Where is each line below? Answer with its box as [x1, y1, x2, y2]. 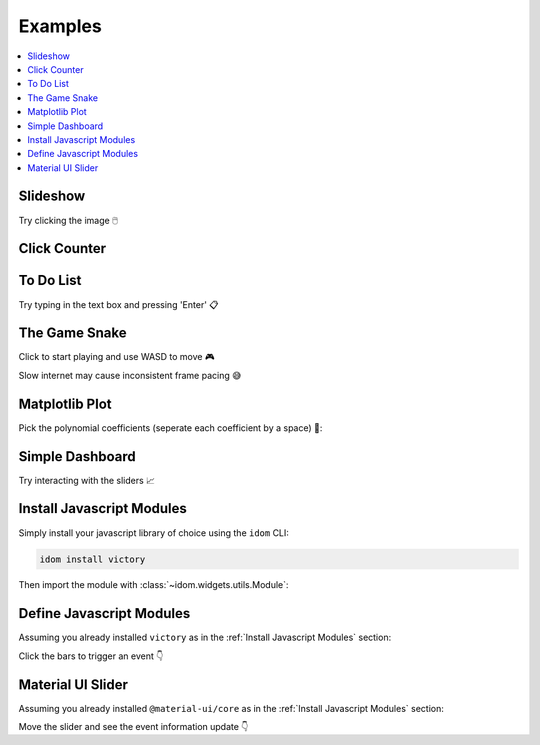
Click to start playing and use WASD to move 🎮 [18, 351, 215, 363]
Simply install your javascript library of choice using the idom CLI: [18, 526, 290, 539]
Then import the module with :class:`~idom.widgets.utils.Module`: [18, 579, 289, 591]
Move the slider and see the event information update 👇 [18, 721, 249, 733]
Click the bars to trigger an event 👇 [18, 650, 164, 662]
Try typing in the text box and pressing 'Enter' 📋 [18, 298, 219, 310]
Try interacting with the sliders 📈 [18, 474, 155, 486]
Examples [18, 15, 102, 37]
